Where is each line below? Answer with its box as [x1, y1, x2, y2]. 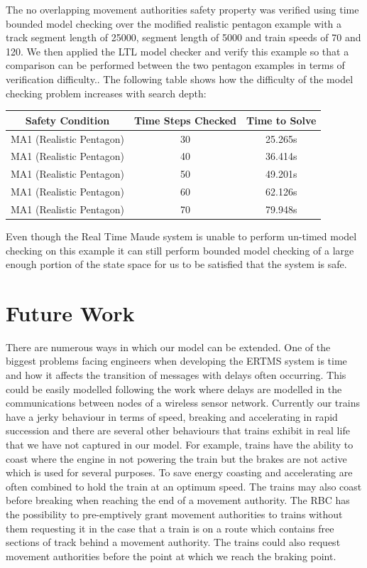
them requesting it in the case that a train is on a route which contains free [6, 520, 334, 535]
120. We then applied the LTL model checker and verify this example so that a [6, 43, 349, 58]
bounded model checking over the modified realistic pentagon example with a [6, 16, 342, 31]
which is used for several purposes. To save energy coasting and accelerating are [6, 465, 353, 480]
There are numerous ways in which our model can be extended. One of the [6, 339, 331, 354]
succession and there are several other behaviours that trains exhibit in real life [6, 423, 350, 438]
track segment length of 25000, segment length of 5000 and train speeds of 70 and [6, 30, 361, 45]
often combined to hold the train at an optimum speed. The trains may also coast [6, 478, 362, 493]
